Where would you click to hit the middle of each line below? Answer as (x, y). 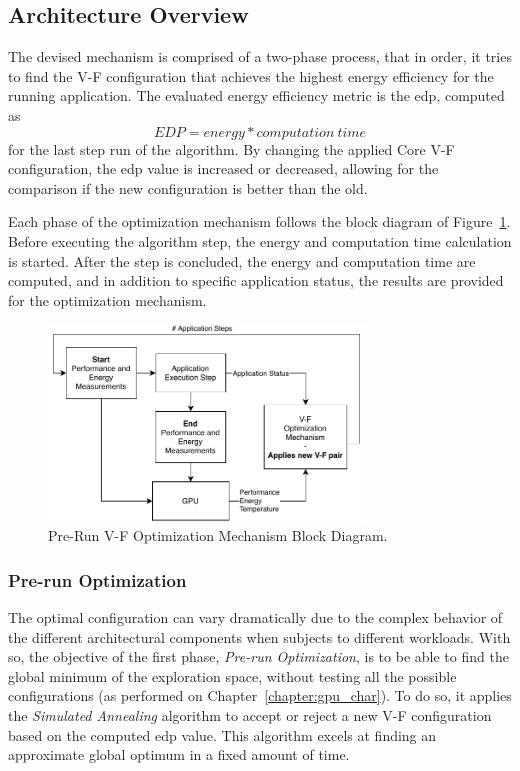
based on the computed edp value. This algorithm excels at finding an (222, 734)
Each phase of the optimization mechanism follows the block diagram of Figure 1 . (259, 221)
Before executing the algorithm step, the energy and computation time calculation (260, 240)
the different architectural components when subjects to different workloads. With (259, 636)
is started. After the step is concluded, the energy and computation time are (242, 260)
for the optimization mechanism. (107, 299)
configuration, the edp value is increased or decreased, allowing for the (223, 168)
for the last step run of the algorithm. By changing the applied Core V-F (231, 148)
